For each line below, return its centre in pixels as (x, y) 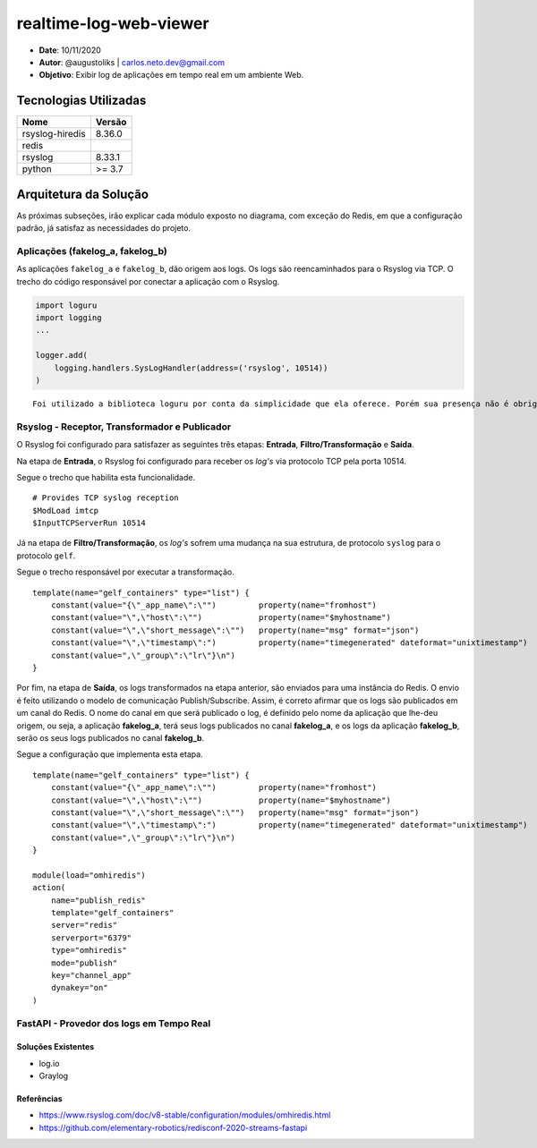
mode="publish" (84, 963)
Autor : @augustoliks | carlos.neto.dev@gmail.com (132, 62)
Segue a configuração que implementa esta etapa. (110, 754)
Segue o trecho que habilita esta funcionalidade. (106, 477)
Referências (39, 1099)
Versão (111, 123)
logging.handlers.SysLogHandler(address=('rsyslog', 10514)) (191, 368)
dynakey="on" (79, 988)
